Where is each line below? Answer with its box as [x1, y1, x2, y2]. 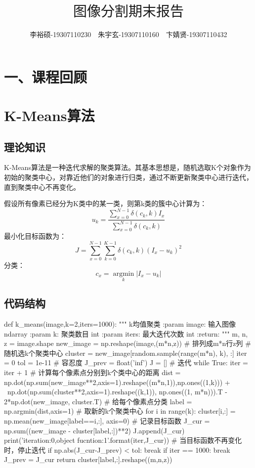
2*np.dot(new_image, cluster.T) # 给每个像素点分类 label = [4, 396, 192, 406]
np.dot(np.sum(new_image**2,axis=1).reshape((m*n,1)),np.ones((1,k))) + [4, 377, 230, 387]
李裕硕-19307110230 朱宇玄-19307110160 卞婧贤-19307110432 [30, 29, 227, 40]
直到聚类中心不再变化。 [4, 181, 80, 192]
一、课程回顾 [4, 66, 87, 86]
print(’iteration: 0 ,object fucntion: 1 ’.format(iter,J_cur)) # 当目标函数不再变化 [4, 435, 242, 445]
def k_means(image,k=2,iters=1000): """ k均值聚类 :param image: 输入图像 [4, 319, 236, 329]
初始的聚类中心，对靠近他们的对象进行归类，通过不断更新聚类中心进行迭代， [4, 172, 253, 182]
